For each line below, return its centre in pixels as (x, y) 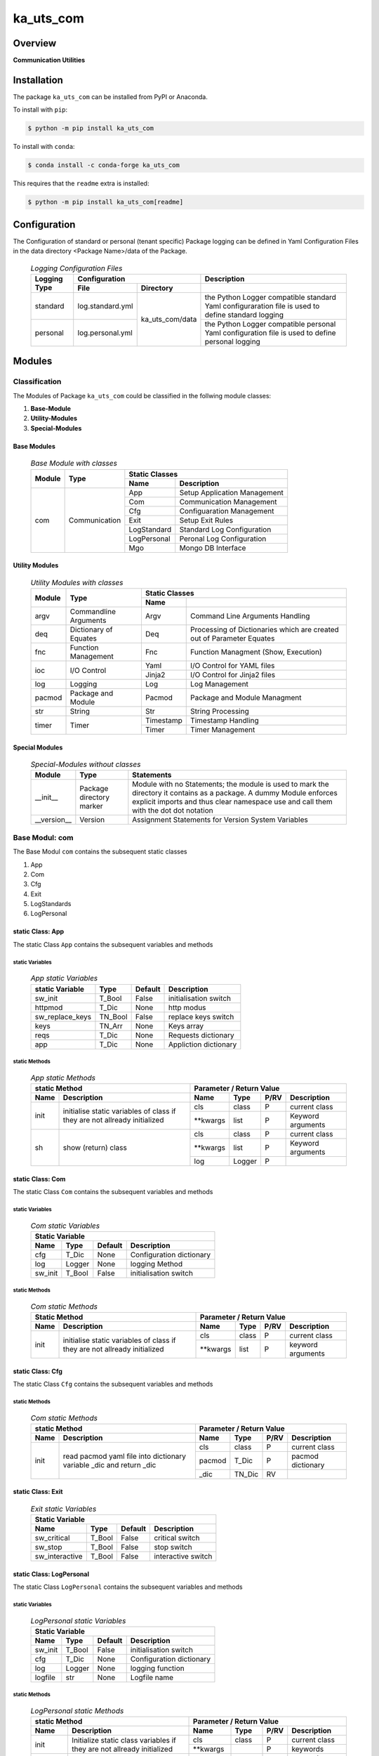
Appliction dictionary (203, 1044)
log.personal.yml (105, 332)
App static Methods (63, 1077)
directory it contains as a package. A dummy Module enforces (235, 793)
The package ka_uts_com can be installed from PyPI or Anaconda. (111, 97)
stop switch (173, 1547)
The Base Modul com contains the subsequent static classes (100, 852)
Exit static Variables (64, 1509)
